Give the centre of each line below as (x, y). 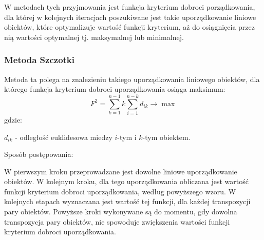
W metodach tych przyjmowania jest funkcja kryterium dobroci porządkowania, (130, 7)
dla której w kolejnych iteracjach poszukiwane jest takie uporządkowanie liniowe (130, 17)
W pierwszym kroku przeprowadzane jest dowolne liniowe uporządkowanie (121, 171)
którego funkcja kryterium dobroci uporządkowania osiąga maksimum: (115, 89)
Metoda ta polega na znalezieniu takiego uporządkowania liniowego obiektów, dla (132, 79)
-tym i (127, 137)
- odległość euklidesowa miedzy (64, 137)
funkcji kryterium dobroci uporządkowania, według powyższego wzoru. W (120, 191)
